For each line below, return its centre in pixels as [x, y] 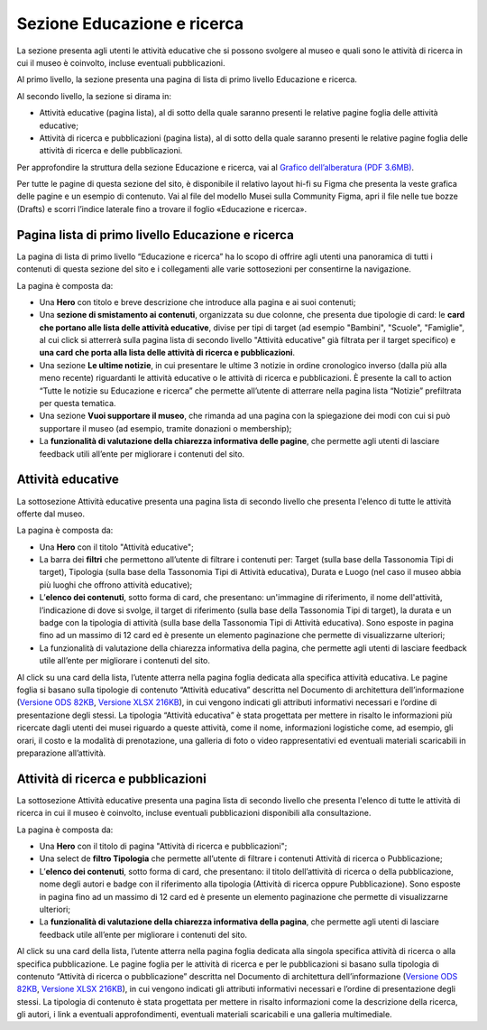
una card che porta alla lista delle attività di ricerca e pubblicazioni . [167, 353]
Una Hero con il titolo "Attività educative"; [116, 547]
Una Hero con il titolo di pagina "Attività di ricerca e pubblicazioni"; [163, 846]
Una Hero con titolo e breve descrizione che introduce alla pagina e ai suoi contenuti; [198, 302]
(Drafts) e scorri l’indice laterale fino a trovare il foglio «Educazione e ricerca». [161, 209]
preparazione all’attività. [61, 753]
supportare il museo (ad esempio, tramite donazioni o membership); [165, 428]
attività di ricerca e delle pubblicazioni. [111, 151]
